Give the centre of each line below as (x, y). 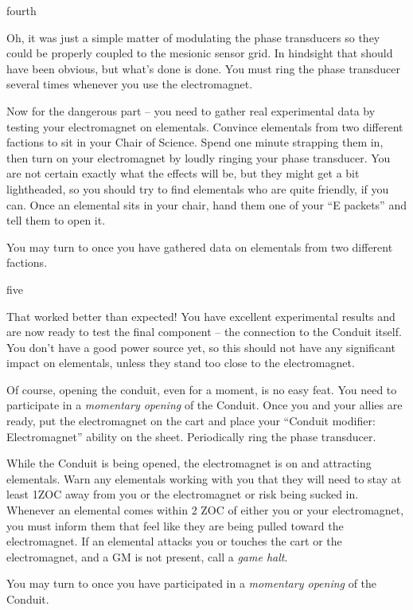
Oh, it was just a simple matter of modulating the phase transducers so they (193, 37)
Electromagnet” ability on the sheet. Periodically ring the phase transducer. (191, 436)
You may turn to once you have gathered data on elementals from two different (200, 246)
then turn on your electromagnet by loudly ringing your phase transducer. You (199, 157)
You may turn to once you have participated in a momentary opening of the (192, 583)
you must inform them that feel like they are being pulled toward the (175, 525)
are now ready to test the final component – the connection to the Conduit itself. (204, 332)
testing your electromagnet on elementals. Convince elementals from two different (205, 126)
